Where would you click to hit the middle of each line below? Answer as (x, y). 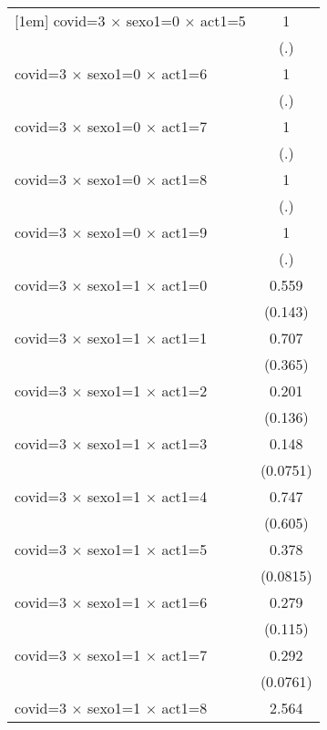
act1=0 (184, 285)
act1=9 (184, 232)
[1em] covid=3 (60, 21)
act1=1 (184, 338)
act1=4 (184, 496)
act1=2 (184, 391)
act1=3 (184, 443)
